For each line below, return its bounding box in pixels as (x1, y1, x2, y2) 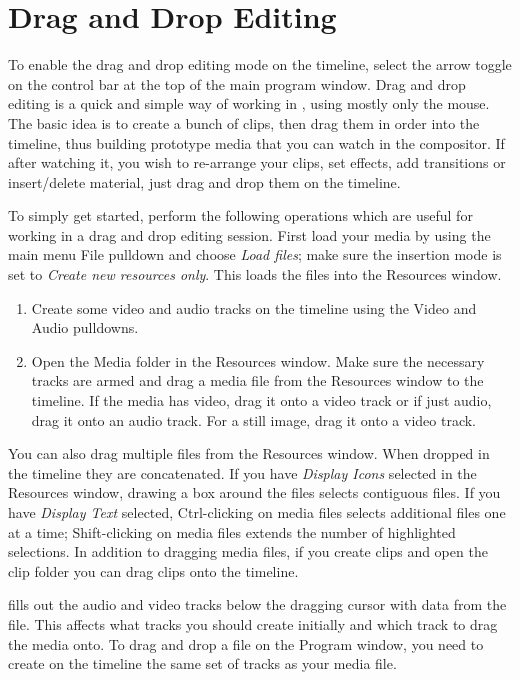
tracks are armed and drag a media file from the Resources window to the (31, 370, 484, 391)
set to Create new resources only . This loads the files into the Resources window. (8, 264, 502, 285)
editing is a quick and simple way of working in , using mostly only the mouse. (8, 93, 490, 114)
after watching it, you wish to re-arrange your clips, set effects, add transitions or (8, 152, 506, 173)
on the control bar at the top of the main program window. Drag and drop (8, 73, 466, 94)
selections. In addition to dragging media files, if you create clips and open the (8, 541, 488, 562)
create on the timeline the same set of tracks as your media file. (8, 653, 397, 674)
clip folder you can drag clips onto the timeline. (8, 560, 299, 581)
